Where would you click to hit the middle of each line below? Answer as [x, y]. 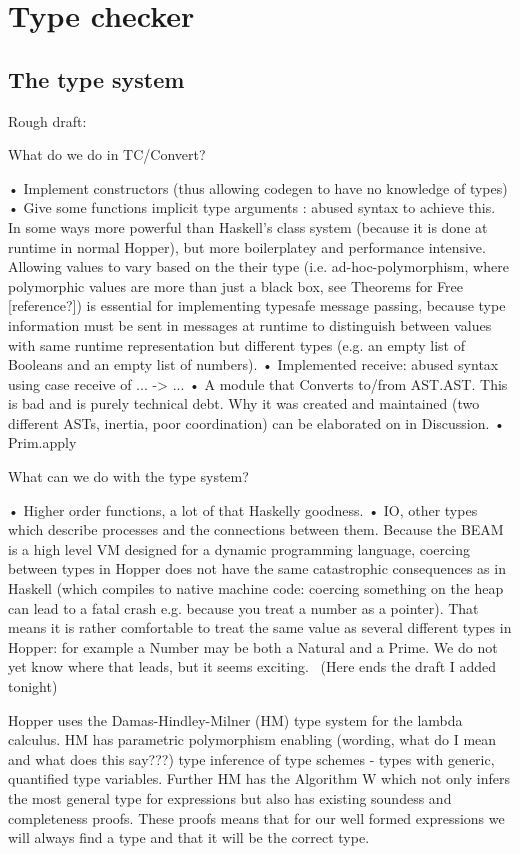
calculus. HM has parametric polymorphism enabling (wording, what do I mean [252, 739]
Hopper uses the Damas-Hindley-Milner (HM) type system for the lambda [235, 719]
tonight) [33, 686]
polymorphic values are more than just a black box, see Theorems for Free [235, 285]
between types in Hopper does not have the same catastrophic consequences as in [257, 568]
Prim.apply [42, 442]
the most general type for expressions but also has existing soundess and [230, 797]
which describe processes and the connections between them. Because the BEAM [256, 529]
